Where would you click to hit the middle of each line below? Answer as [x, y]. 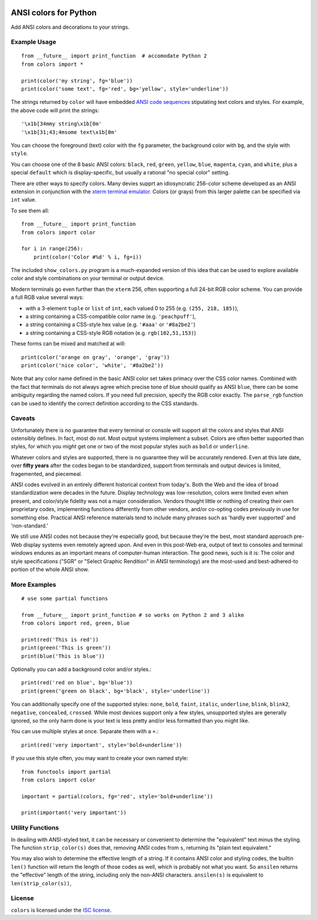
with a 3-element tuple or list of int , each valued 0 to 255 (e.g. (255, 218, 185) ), [132, 308]
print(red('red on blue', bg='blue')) [77, 683]
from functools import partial [66, 772]
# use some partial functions [65, 598]
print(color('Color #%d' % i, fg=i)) [87, 257]
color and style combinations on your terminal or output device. [87, 278]
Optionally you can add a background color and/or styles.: [81, 669]
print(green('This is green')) [66, 648]
